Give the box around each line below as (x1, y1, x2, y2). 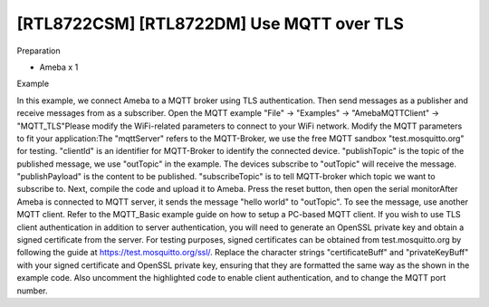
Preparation (16, 45, 61, 56)
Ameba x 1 (39, 62, 79, 72)
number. (16, 285, 48, 296)
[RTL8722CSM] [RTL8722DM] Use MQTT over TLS (16, 14, 405, 34)
